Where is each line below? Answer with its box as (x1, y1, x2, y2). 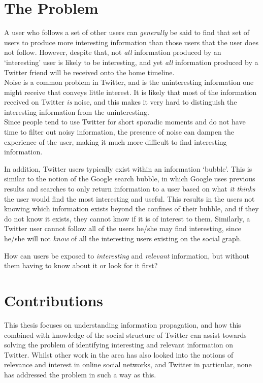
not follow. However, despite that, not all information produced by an (4, 47, 221, 57)
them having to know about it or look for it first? (4, 260, 158, 271)
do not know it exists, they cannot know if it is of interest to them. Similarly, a (4, 213, 250, 224)
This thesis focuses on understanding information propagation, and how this (4, 319, 241, 330)
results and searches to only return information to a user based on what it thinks (4, 183, 255, 194)
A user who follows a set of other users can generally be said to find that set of (4, 27, 249, 38)
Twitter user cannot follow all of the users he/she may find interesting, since (4, 223, 241, 234)
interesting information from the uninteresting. (4, 106, 149, 117)
